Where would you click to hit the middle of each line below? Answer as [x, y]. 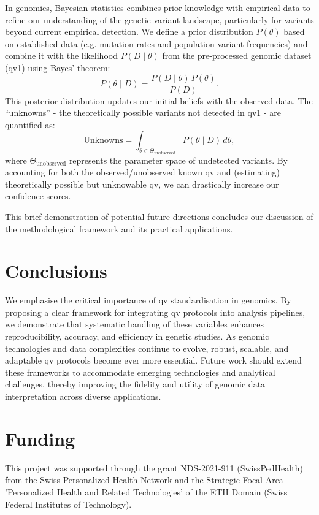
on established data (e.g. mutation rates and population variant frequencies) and [156, 43]
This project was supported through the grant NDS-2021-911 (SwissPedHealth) [154, 467]
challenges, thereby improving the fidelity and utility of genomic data [135, 384]
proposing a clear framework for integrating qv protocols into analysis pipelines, [155, 312]
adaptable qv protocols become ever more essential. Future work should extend [153, 360]
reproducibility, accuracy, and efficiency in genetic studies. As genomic [137, 336]
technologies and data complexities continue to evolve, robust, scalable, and [147, 348]
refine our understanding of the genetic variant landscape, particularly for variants [159, 19]
